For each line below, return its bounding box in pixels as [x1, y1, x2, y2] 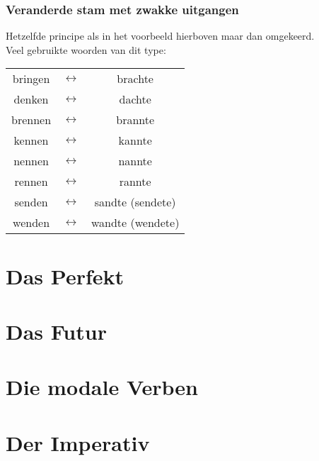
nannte [118, 152, 152, 170]
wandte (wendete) [91, 214, 180, 231]
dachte [119, 91, 151, 108]
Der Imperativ [6, 428, 150, 457]
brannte [116, 111, 155, 128]
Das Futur [6, 316, 107, 345]
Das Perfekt [6, 261, 124, 290]
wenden [13, 214, 50, 231]
